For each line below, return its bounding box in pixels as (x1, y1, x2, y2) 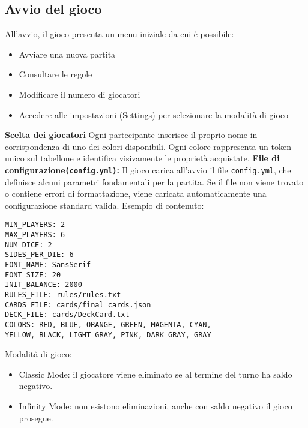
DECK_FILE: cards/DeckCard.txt (5, 310, 130, 319)
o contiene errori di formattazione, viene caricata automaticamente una (5, 187, 267, 200)
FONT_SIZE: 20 (5, 270, 61, 279)
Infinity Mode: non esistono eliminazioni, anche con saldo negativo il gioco (19, 400, 292, 412)
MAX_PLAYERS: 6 (5, 231, 65, 240)
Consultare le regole (19, 68, 92, 80)
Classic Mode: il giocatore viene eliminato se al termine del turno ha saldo (19, 367, 292, 380)
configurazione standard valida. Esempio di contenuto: (5, 199, 204, 211)
